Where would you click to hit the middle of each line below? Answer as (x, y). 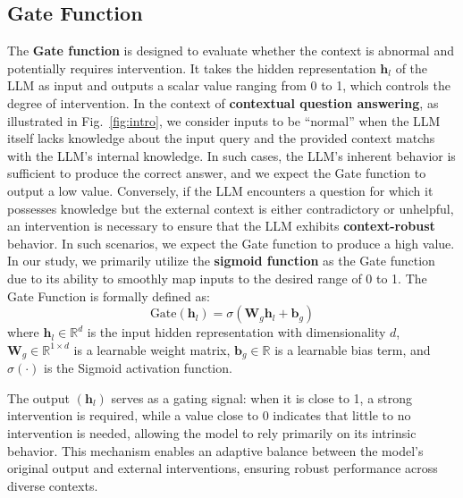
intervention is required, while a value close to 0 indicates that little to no (209, 415)
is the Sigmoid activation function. (138, 368)
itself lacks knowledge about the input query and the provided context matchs (221, 138)
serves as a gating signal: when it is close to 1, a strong (262, 397)
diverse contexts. (53, 485)
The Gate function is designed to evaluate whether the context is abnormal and (231, 51)
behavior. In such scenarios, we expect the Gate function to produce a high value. (231, 243)
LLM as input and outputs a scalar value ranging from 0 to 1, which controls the (229, 85)
